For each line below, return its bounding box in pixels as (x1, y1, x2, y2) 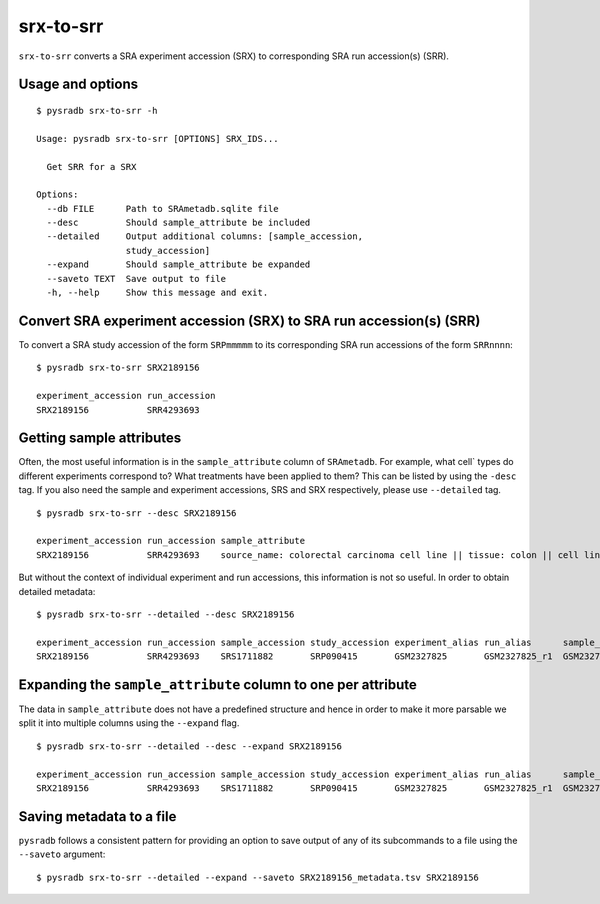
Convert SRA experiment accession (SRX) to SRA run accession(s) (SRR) (18, 312, 481, 329)
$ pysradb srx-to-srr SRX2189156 (36, 362, 200, 374)
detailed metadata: (18, 585, 96, 597)
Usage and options (18, 76, 139, 93)
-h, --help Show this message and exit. (46, 287, 269, 299)
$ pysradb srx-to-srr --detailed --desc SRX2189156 (36, 608, 295, 620)
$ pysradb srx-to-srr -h (36, 105, 158, 116)
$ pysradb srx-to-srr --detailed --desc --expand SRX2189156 (36, 740, 342, 752)
